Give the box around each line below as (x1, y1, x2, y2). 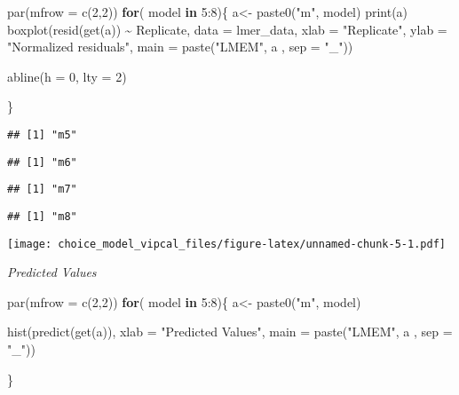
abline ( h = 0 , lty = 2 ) (7, 67, 127, 85)
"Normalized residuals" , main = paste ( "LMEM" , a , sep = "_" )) (7, 37, 353, 56)
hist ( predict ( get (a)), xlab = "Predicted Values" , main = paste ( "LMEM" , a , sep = (7, 322, 453, 341)
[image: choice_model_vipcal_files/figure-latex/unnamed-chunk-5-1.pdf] (7, 237, 446, 250)
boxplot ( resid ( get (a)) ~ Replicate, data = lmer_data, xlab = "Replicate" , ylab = (7, 20, 447, 38)
